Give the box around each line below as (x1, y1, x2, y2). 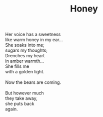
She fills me (5, 63, 29, 69)
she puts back (5, 101, 34, 107)
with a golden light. (5, 69, 45, 75)
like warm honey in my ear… (5, 37, 63, 43)
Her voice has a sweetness (5, 31, 61, 38)
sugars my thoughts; (5, 47, 48, 53)
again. (5, 106, 18, 112)
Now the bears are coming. (5, 79, 61, 85)
